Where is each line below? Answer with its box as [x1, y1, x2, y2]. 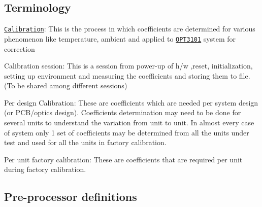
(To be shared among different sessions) [4, 80, 127, 91]
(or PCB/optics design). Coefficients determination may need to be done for [4, 107, 241, 118]
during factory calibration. [4, 164, 86, 175]
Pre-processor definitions [4, 189, 137, 204]
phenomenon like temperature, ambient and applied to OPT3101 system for [4, 33, 236, 44]
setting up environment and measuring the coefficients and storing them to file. [4, 70, 250, 81]
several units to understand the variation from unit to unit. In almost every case [4, 117, 254, 128]
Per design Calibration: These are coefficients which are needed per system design [4, 97, 258, 108]
